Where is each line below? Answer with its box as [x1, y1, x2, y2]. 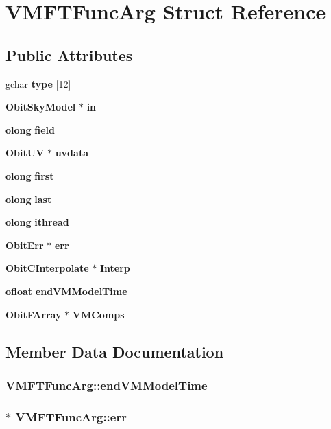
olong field [5, 122, 55, 137]
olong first [5, 168, 54, 183]
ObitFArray [5, 307, 62, 321]
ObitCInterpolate [5, 261, 89, 275]
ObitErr [5, 237, 44, 252]
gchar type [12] [5, 76, 71, 91]
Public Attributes [5, 44, 133, 65]
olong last [5, 192, 52, 206]
